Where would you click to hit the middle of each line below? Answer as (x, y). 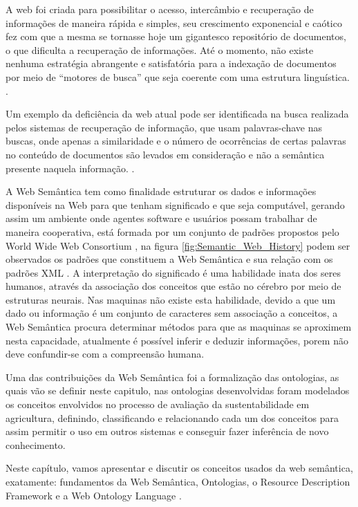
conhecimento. (36, 444)
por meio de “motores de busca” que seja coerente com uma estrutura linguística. (178, 76)
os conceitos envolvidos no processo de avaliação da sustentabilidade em (158, 404)
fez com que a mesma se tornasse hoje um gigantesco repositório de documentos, (176, 36)
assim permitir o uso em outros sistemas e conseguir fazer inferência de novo (167, 431)
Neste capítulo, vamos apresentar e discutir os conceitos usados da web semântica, (179, 468)
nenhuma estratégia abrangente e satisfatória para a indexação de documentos (171, 63)
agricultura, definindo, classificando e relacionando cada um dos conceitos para (172, 417)
